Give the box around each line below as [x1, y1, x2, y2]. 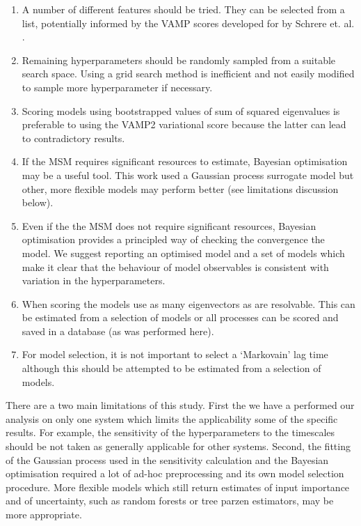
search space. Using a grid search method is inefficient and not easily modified [22, 66, 355, 81]
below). [22, 195, 54, 210]
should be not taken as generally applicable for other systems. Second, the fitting [6, 439, 351, 454]
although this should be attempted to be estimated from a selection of [22, 361, 321, 376]
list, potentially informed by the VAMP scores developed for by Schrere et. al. [22, 15, 355, 30]
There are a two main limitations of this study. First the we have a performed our [6, 398, 355, 412]
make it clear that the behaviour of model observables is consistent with [22, 259, 329, 274]
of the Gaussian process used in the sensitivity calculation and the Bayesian [6, 452, 329, 467]
